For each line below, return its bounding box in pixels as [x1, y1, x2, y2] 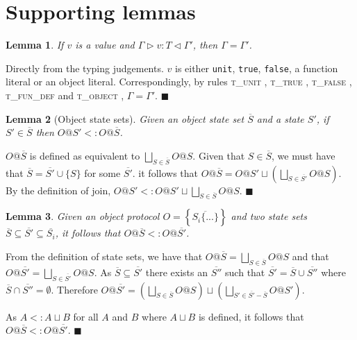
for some [84, 165, 121, 180]
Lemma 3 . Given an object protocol [6, 209, 160, 223]
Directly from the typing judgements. [6, 60, 164, 75]
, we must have [272, 148, 335, 162]
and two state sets [231, 209, 307, 223]
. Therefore [51, 282, 98, 296]
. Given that [192, 148, 245, 162]
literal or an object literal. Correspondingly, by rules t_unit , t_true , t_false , [6, 74, 352, 89]
